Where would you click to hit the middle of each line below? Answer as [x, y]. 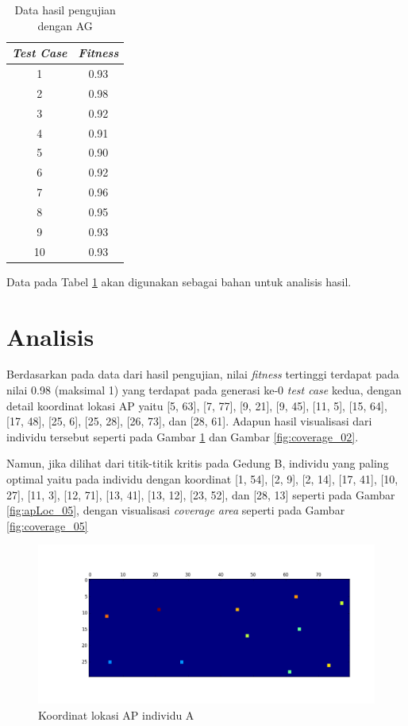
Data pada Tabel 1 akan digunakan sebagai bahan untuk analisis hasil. [179, 281]
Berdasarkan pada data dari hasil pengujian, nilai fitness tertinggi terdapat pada [203, 374]
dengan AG [65, 25]
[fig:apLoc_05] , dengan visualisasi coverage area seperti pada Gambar [176, 510]
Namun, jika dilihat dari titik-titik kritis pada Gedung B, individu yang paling [198, 463]
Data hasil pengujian [65, 10]
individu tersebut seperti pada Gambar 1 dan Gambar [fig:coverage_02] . [183, 436]
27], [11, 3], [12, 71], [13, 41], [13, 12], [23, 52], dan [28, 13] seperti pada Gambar [201, 494]
